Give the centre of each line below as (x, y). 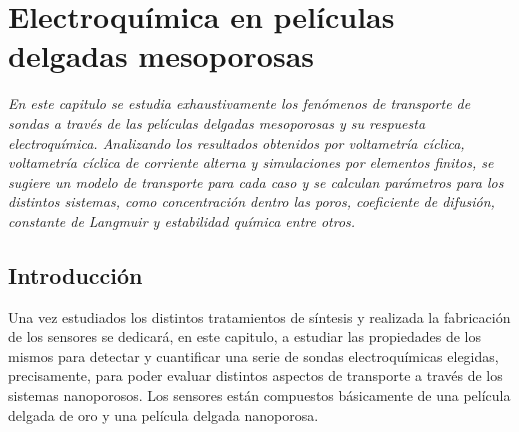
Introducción (75, 274)
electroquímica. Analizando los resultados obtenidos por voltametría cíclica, (236, 142)
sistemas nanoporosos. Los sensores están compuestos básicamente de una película (259, 395)
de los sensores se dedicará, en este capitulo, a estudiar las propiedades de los (244, 336)
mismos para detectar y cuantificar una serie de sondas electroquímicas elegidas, (253, 355)
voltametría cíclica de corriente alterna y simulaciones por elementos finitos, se (251, 162)
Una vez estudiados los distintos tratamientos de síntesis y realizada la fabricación (259, 316)
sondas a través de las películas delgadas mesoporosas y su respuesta (217, 122)
